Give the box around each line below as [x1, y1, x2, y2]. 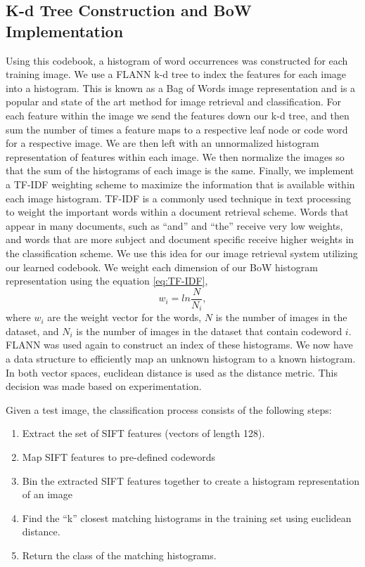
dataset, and [6, 323, 59, 338]
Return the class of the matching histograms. [22, 547, 217, 562]
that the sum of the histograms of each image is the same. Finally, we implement [6, 163, 354, 178]
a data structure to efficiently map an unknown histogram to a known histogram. [6, 351, 356, 365]
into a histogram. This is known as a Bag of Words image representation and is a [6, 80, 356, 95]
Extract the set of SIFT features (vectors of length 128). [22, 426, 265, 441]
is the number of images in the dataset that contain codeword [76, 323, 342, 338]
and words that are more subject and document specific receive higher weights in [6, 232, 354, 247]
